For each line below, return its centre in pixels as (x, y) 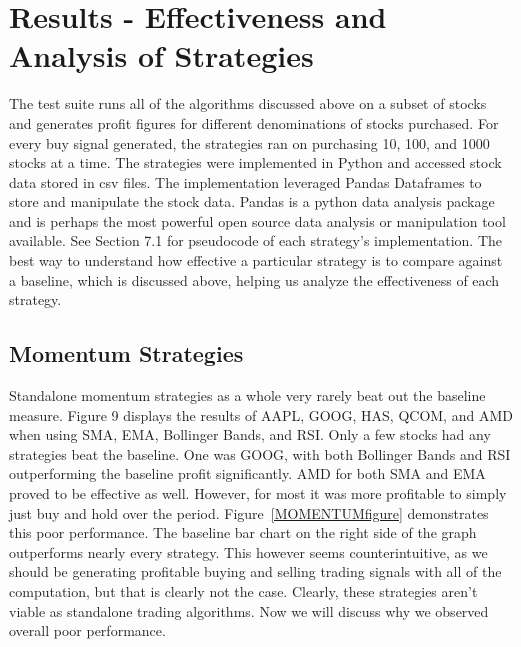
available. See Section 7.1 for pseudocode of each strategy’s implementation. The (256, 240)
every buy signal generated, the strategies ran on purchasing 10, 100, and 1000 (249, 142)
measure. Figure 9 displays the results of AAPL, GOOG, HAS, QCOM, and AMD (261, 414)
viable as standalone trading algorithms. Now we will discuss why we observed (249, 610)
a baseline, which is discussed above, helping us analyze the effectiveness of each (254, 279)
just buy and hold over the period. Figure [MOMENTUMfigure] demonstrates (249, 512)
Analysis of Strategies (161, 55)
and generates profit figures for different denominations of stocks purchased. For (254, 122)
